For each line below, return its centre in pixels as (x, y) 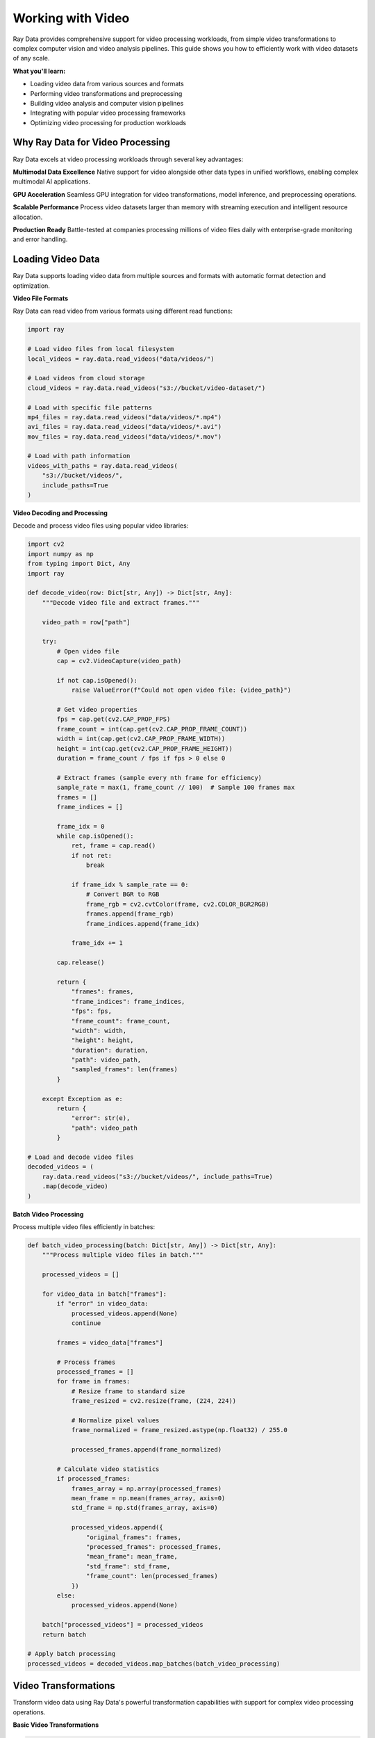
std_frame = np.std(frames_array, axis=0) (144, 1508)
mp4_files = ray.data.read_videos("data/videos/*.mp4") (125, 417)
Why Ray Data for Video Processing (91, 143)
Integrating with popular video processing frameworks (108, 113)
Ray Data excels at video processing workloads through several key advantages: (128, 159)
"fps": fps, (92, 1011)
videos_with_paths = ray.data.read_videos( (103, 465)
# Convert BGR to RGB (123, 894)
